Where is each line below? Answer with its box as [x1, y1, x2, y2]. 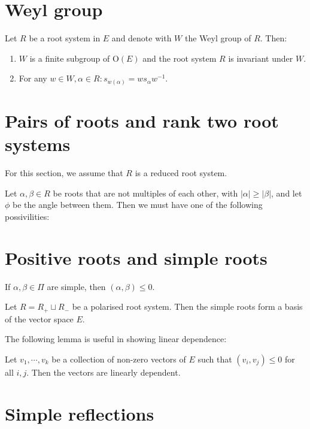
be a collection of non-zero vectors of [51, 352, 186, 365]
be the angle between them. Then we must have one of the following [13, 198, 263, 211]
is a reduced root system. [135, 167, 227, 179]
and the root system [142, 52, 217, 64]
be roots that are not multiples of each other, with [53, 186, 238, 199]
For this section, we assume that [5, 167, 123, 179]
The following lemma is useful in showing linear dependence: [5, 333, 227, 345]
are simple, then [47, 280, 106, 292]
